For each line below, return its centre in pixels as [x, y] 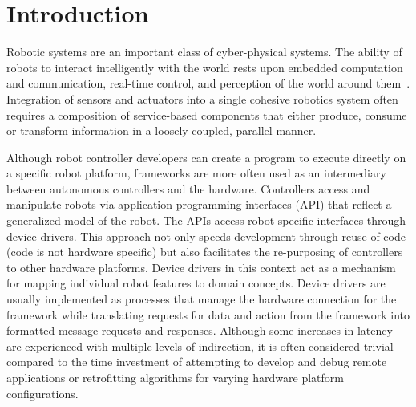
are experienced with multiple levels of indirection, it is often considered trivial [200, 346]
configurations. [42, 393]
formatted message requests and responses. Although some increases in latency [200, 330]
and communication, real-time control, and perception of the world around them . [208, 83]
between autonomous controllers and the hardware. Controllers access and [188, 188]
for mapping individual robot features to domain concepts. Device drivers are [196, 283]
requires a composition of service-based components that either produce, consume [207, 114]
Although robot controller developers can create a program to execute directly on [206, 157]
